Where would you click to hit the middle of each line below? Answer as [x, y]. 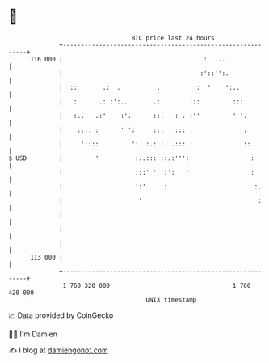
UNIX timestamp [171, 300]
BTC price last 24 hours [173, 38]
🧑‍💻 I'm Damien [33, 334]
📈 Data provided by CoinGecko [61, 315]
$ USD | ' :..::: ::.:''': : [131, 158]
